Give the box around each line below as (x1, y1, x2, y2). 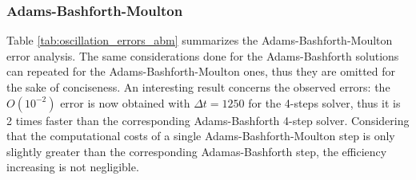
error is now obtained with (60, 94, 190, 111)
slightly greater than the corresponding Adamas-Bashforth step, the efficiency (6, 143, 387, 159)
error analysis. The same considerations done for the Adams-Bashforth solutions (6, 47, 399, 64)
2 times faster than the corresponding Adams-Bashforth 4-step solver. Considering (6, 112, 410, 128)
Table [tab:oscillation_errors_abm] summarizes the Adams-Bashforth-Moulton (6, 32, 393, 49)
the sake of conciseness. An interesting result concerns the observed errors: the (6, 79, 390, 95)
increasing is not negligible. (6, 158, 139, 175)
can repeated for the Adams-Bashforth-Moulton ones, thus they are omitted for (6, 63, 396, 80)
